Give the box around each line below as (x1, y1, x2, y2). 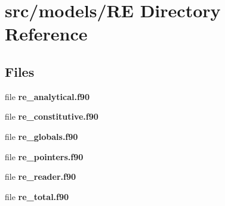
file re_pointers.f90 (5, 150, 84, 163)
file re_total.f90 (5, 190, 69, 202)
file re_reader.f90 (5, 170, 76, 183)
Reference (5, 21, 88, 46)
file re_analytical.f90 (5, 90, 90, 102)
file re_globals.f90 (5, 130, 78, 142)
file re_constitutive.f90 (5, 110, 98, 123)
